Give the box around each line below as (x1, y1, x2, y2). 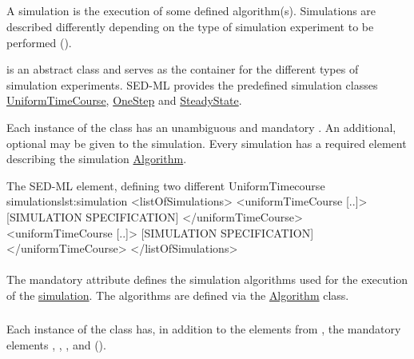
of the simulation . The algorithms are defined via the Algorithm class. (6, 286, 349, 303)
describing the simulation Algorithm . (6, 150, 187, 167)
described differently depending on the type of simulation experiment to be (6, 18, 374, 34)
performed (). (6, 34, 72, 50)
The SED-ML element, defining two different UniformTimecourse (6, 177, 325, 193)
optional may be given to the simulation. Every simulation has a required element (6, 134, 407, 151)
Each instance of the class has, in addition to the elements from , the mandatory (6, 321, 401, 337)
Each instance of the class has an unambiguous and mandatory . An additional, (6, 118, 396, 135)
